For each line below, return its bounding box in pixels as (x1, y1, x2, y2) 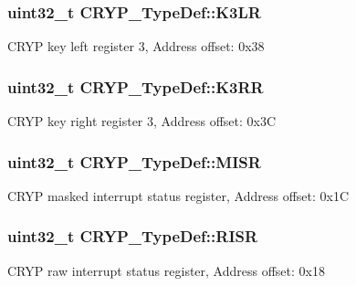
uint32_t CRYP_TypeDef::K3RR (7, 75, 264, 98)
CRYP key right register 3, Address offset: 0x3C (7, 111, 277, 131)
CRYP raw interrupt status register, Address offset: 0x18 (7, 260, 325, 280)
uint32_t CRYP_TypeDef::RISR (7, 225, 258, 248)
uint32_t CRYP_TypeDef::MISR (7, 150, 261, 173)
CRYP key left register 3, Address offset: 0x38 (7, 37, 265, 56)
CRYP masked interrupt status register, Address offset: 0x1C (7, 185, 350, 205)
